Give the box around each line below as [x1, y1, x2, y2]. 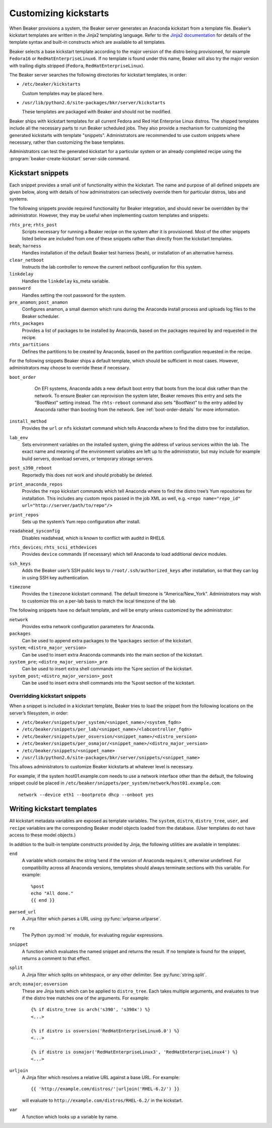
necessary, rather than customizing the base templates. [9, 139, 125, 146]
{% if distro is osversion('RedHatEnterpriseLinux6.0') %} [31, 1028, 180, 1034]
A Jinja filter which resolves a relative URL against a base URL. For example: [22, 1074, 180, 1080]
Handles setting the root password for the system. [22, 292, 126, 298]
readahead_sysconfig [9, 528, 60, 534]
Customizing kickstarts [9, 8, 109, 19]
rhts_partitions [9, 342, 50, 348]
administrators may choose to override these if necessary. [9, 365, 130, 371]
